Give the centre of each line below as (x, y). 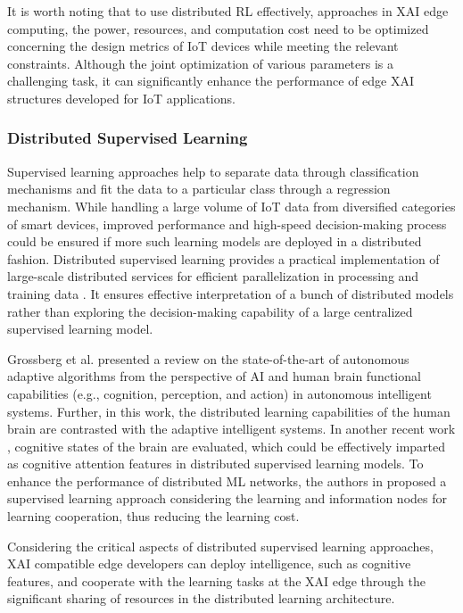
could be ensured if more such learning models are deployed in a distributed (215, 241)
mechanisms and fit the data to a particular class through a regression (199, 189)
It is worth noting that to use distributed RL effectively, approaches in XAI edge (228, 11)
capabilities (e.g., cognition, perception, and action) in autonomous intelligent (219, 393)
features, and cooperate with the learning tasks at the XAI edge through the (216, 580)
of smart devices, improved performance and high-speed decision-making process (227, 224)
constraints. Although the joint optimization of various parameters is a (201, 63)
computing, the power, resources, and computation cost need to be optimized (218, 28)
